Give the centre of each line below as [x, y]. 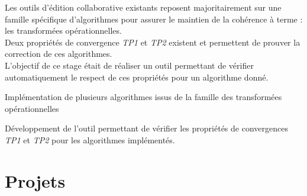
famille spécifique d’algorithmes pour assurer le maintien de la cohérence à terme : [154, 19]
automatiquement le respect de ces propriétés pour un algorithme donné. [137, 77]
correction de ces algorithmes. [59, 54]
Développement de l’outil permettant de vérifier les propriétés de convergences [146, 128]
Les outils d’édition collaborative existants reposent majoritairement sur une [143, 7]
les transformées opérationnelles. [63, 30]
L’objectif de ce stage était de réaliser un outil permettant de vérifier [129, 65]
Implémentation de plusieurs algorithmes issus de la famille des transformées [143, 97]
